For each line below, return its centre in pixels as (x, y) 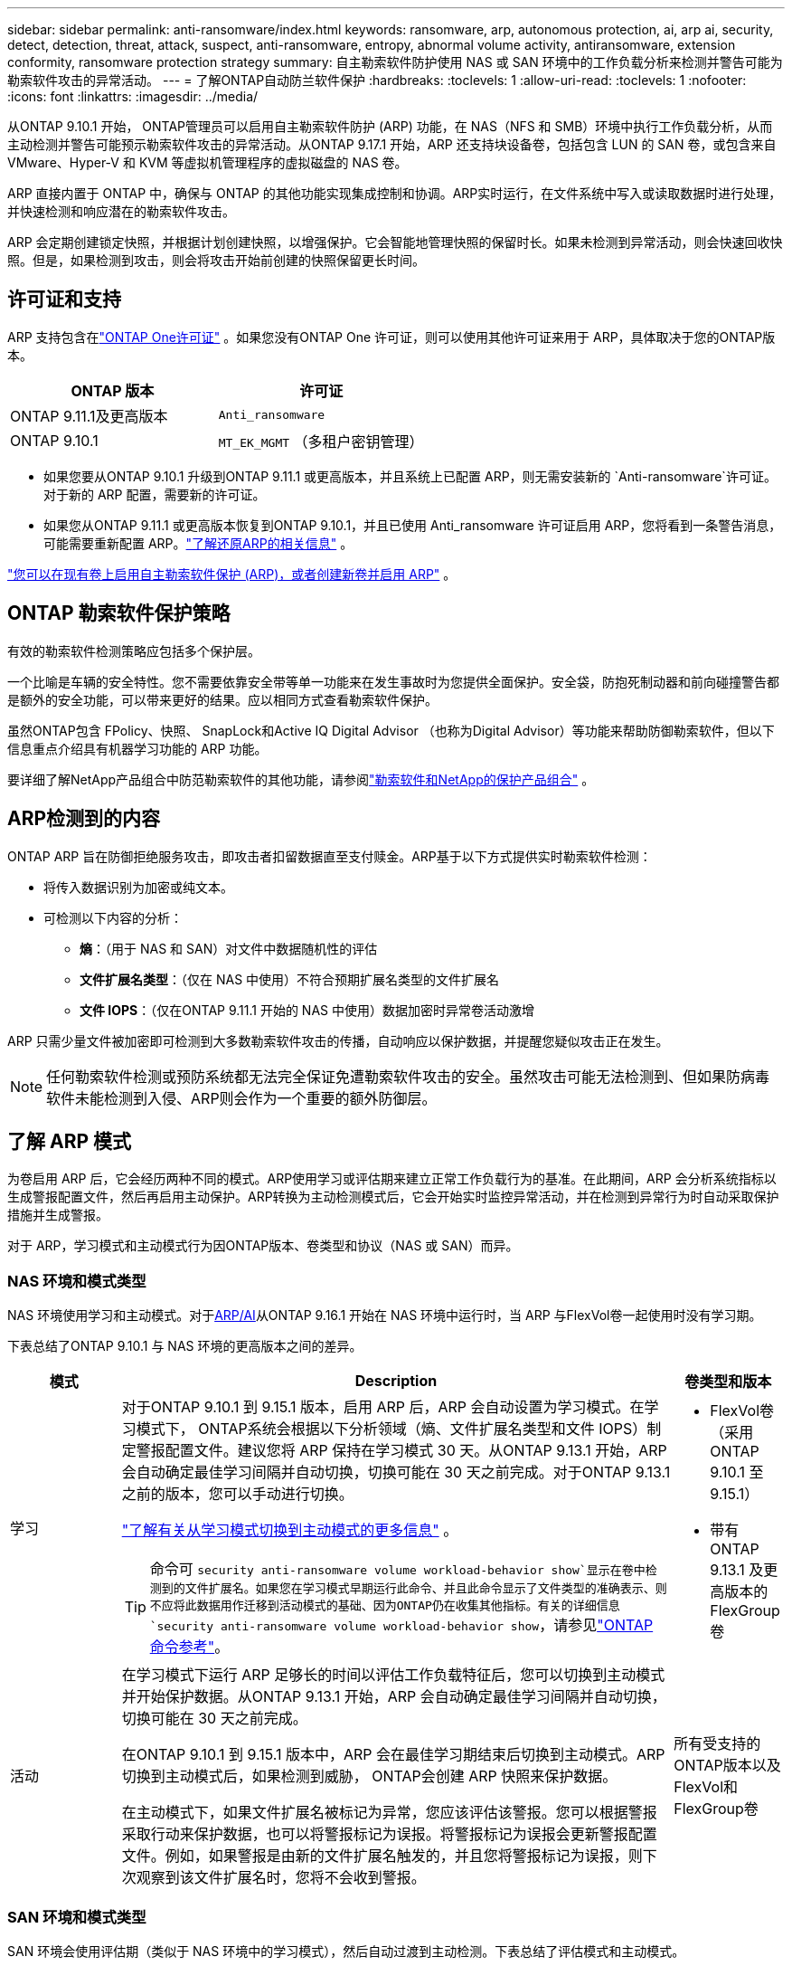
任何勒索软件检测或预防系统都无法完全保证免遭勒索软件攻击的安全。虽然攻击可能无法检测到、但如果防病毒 (408, 1076)
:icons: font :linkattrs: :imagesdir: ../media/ (133, 96)
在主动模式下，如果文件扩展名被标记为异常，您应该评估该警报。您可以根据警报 (389, 1813)
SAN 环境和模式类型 (77, 1917)
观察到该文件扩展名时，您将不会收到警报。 (281, 1878)
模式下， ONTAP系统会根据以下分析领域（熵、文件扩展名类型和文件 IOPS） (391, 1429)
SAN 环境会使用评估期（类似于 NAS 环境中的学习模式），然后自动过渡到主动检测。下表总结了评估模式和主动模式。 (346, 1951)
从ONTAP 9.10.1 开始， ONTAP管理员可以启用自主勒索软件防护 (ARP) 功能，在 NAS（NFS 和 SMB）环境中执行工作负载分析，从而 (390, 126)
